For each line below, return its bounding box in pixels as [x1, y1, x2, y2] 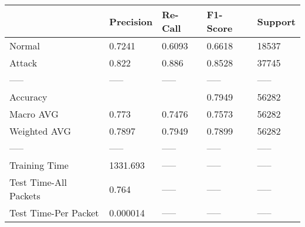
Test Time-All [9, 175, 67, 189]
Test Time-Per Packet [9, 206, 99, 219]
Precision [109, 14, 152, 28]
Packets [9, 189, 40, 202]
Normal [9, 39, 40, 52]
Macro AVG [9, 107, 59, 121]
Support [257, 14, 296, 28]
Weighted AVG [9, 124, 72, 138]
